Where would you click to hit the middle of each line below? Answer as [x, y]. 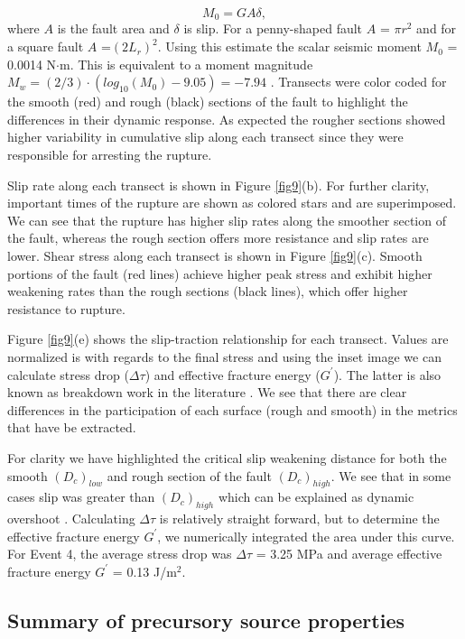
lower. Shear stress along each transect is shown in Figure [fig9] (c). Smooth [215, 255]
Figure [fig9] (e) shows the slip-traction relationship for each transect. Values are [228, 339]
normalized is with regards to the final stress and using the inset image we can [224, 356]
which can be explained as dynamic [316, 497]
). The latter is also [387, 374]
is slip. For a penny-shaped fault [273, 28]
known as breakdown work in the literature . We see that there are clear [207, 392]
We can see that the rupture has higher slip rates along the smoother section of [227, 220]
